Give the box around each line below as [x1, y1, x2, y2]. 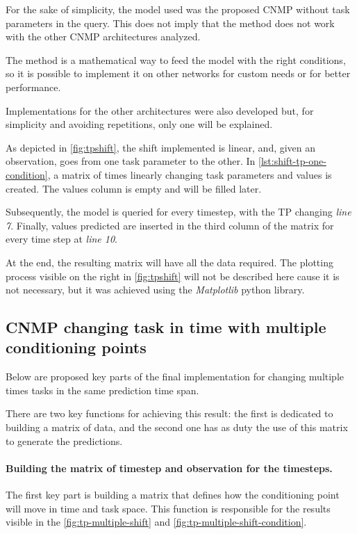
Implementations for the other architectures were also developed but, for [6, 103, 314, 118]
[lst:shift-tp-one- [258, 154, 326, 168]
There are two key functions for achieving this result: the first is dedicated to [6, 406, 333, 421]
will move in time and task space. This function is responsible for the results [6, 501, 331, 515]
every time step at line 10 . [6, 232, 118, 246]
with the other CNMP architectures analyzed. [6, 29, 201, 44]
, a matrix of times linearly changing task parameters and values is [47, 167, 332, 181]
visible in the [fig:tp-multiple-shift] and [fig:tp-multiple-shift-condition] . [6, 515, 307, 529]
